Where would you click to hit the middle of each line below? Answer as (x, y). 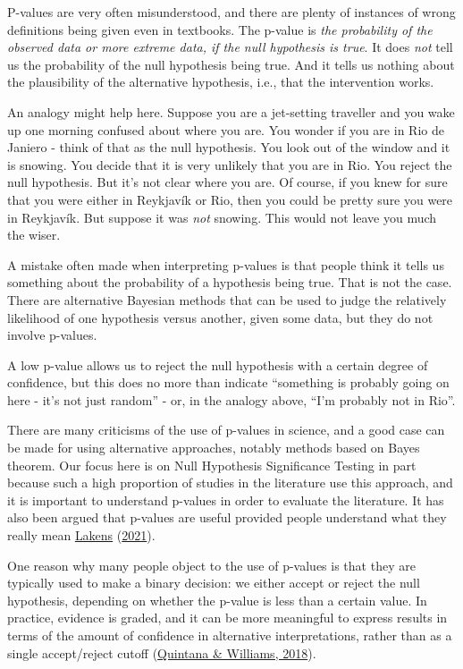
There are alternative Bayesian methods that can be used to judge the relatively (227, 299)
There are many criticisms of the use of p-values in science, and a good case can (226, 430)
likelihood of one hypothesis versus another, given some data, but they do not (220, 317)
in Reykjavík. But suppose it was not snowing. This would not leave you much (222, 217)
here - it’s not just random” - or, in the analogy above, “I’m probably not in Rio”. (231, 399)
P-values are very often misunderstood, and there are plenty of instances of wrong (231, 12)
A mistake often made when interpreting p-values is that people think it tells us (226, 264)
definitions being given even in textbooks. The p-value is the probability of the (220, 29)
